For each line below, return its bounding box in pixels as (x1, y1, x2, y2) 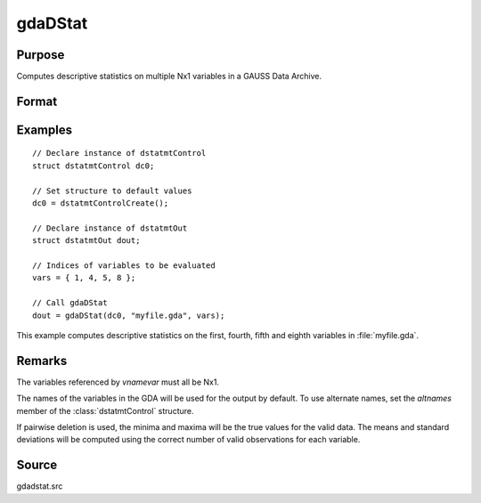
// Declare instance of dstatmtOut (32, 223, 188, 233)
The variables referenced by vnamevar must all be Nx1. (16, 377, 220, 387)
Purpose (16, 47, 65, 62)
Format (16, 93, 58, 109)
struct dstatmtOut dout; (32, 236, 141, 246)
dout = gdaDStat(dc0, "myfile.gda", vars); (32, 310, 225, 320)
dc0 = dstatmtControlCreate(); (32, 199, 169, 208)
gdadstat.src (16, 481, 63, 491)
